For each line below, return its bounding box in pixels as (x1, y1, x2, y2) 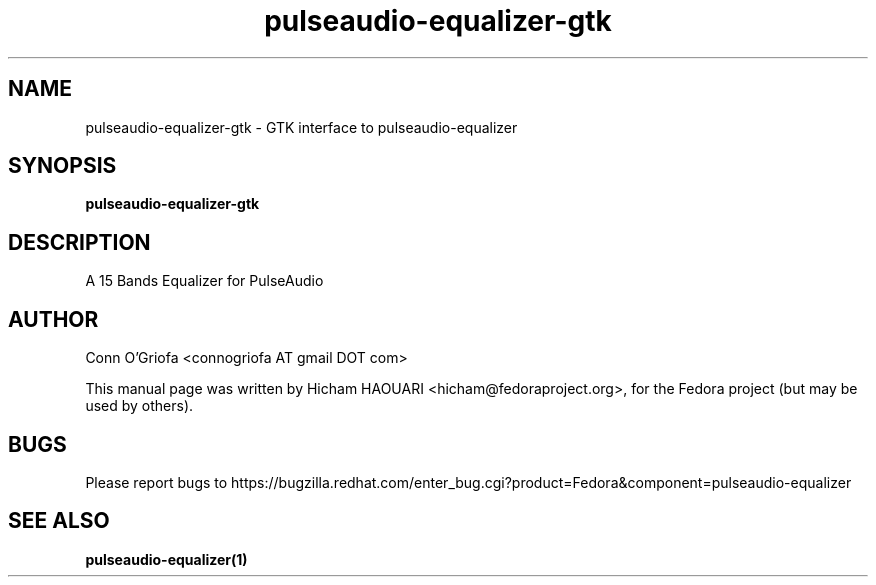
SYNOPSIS (8, 153, 117, 179)
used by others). (85, 397, 194, 415)
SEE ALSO (8, 508, 110, 534)
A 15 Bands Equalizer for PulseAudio (85, 272, 324, 290)
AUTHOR (8, 306, 99, 332)
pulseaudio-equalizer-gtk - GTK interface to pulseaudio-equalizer (85, 118, 518, 136)
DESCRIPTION (8, 229, 151, 255)
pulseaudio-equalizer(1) (85, 550, 248, 568)
